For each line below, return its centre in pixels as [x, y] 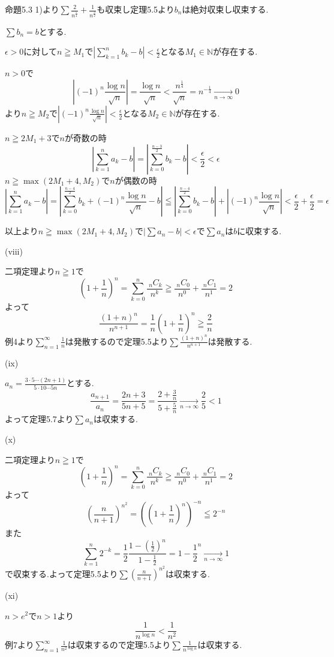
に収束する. [259, 231]
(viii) [14, 251]
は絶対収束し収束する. [225, 9]
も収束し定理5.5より [136, 9]
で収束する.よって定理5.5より [61, 573]
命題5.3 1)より [32, 9]
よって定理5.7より [39, 419]
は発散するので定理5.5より [117, 341]
